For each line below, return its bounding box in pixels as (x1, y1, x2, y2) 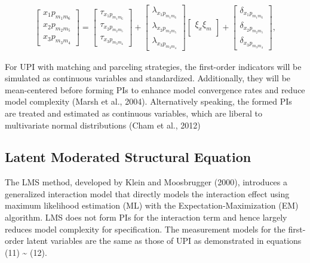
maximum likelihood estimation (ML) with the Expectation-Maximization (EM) (5, 199, 299, 212)
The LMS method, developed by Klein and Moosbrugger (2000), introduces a (5, 176, 288, 188)
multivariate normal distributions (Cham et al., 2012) (5, 118, 201, 131)
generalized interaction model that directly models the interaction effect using (5, 187, 290, 200)
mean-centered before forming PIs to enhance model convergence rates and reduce (5, 83, 305, 96)
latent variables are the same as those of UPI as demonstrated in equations (26, 234, 302, 247)
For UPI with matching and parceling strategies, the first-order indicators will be (5, 60, 302, 72)
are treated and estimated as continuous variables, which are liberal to (5, 106, 262, 119)
